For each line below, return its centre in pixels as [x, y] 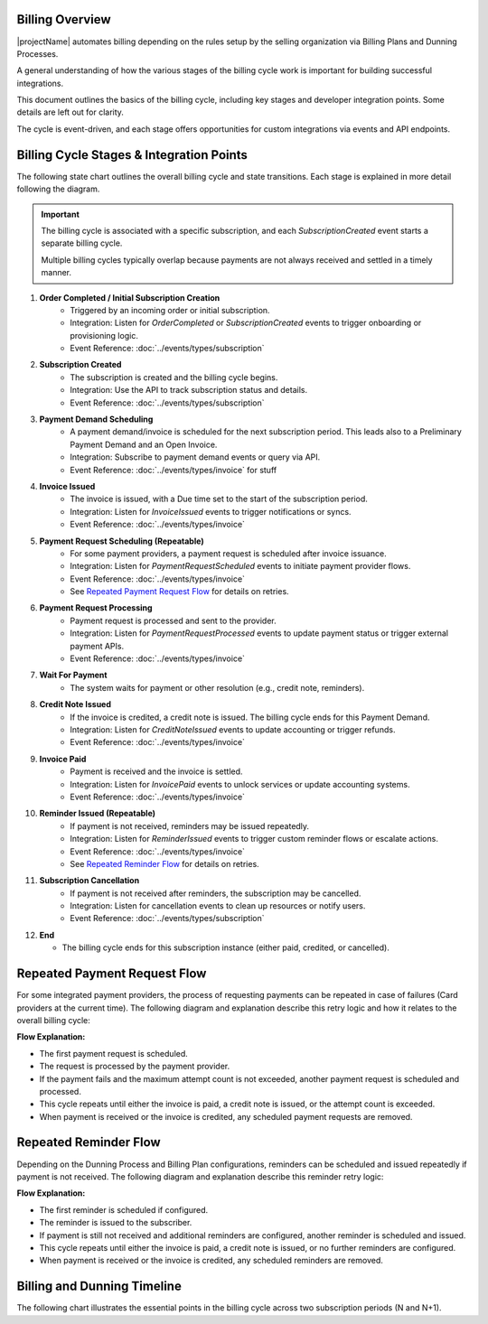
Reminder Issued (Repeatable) [98, 814]
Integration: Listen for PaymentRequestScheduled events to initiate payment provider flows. [240, 566]
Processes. [38, 53]
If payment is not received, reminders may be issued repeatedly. [190, 825]
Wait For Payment [73, 675]
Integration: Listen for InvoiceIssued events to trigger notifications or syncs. [211, 511]
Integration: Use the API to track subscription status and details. [188, 390]
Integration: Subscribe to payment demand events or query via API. [195, 457]
